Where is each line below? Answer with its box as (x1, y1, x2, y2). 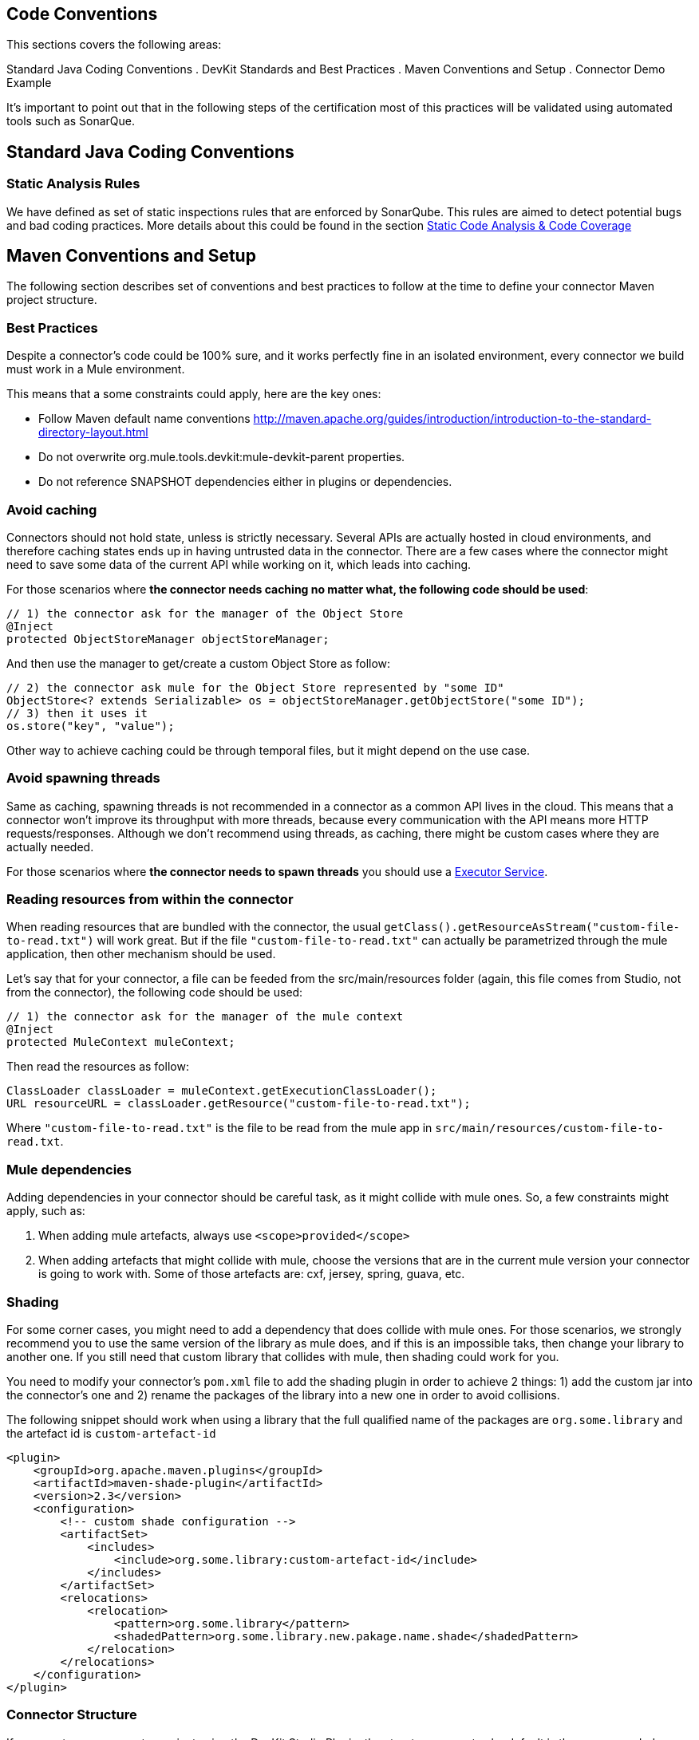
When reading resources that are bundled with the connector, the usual (6, 920, 381, 934)
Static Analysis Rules (6, 176, 140, 192)
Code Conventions (6, 4, 158, 24)
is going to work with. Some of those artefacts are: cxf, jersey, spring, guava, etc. (38, 1267, 465, 1281)
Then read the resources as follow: (6, 1059, 189, 1074)
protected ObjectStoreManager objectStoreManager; (6, 632, 330, 645)
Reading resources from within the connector (6, 891, 294, 908)
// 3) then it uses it (6, 706, 148, 720)
